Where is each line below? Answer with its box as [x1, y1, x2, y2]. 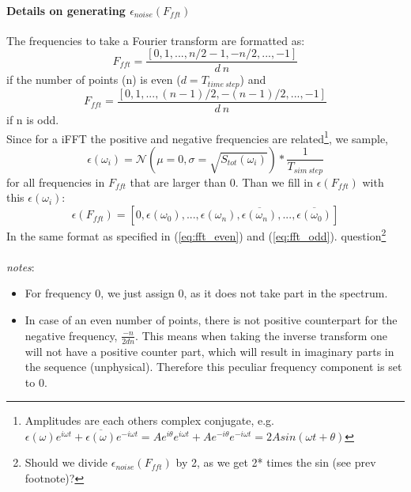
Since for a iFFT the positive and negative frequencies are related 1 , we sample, [6, 127, 388, 146]
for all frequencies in [6, 173, 105, 190]
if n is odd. [6, 111, 59, 127]
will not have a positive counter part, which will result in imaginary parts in [25, 343, 394, 359]
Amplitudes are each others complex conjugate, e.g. [25, 412, 275, 429]
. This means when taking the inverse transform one [135, 327, 387, 343]
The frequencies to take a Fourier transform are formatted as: [6, 32, 305, 48]
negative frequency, [25, 327, 118, 343]
